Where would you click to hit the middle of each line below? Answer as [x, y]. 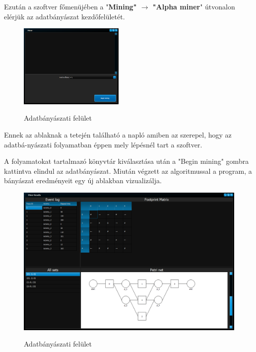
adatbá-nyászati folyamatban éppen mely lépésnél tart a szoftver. [103, 144]
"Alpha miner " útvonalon [194, 6]
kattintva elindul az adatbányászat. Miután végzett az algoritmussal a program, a [128, 171]
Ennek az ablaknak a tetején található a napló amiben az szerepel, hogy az [118, 135]
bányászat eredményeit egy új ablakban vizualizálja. [83, 180]
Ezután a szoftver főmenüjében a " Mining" [70, 6]
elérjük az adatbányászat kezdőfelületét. [64, 16]
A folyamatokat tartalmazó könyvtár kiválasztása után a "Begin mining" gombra [127, 161]
